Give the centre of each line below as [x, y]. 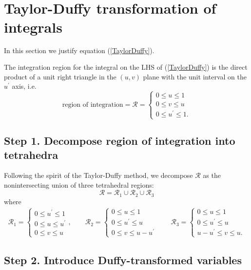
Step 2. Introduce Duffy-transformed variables [123, 260]
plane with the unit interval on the [195, 76]
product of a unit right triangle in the [60, 76]
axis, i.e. [24, 86]
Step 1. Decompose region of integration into [120, 140]
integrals [33, 27]
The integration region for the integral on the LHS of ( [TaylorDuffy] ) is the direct [126, 67]
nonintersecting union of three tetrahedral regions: [79, 184]
